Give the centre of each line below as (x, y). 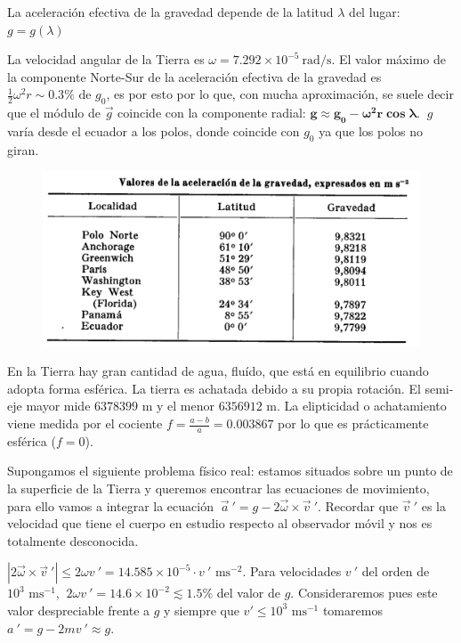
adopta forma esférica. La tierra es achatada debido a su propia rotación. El (214, 388)
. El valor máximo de (388, 59)
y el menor (186, 406)
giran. (23, 149)
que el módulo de (54, 113)
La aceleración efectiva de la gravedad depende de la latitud (170, 12)
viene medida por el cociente (85, 423)
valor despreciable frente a (79, 610)
